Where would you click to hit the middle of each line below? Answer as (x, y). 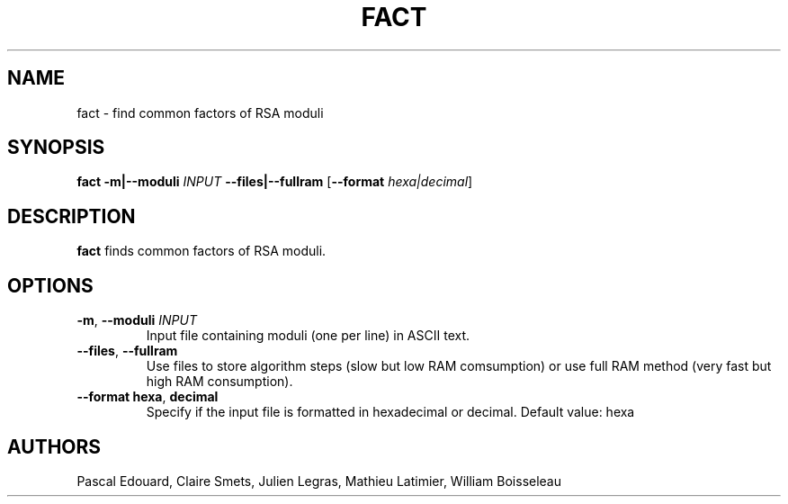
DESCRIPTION (72, 216)
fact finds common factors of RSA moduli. (201, 251)
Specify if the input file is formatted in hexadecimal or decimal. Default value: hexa (390, 412)
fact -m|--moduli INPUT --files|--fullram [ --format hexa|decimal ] (275, 182)
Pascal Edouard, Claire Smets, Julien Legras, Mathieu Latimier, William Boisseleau (319, 481)
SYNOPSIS (56, 148)
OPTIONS (50, 285)
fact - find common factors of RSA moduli (200, 112)
